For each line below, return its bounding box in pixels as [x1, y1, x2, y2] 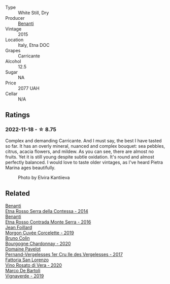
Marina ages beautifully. [5, 165, 56, 171]
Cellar [5, 91, 18, 97]
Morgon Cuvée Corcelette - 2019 [5, 230, 75, 236]
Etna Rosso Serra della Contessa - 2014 [5, 208, 88, 214]
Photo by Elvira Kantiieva [18, 174, 70, 180]
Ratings [5, 111, 30, 119]
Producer [5, 15, 25, 21]
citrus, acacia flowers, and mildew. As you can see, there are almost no [5, 148, 154, 154]
